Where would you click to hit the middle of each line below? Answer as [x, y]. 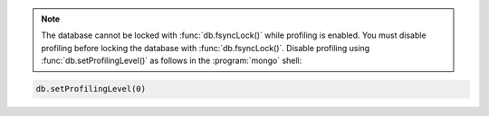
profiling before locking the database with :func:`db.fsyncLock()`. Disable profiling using [206, 48]
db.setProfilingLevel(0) [91, 89]
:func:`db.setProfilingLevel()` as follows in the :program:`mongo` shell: [172, 61]
